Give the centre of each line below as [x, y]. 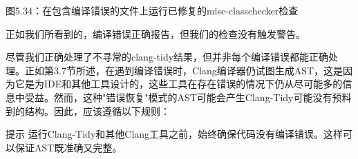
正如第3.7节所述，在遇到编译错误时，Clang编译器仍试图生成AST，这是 [184, 70]
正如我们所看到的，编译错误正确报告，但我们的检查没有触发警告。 [156, 33]
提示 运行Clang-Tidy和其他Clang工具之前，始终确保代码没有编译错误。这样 [175, 134]
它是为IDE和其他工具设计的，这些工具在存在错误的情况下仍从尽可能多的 [179, 84]
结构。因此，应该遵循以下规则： [97, 110]
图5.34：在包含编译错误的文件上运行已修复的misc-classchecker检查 [152, 10]
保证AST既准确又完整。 [68, 147]
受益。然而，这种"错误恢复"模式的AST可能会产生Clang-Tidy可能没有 [178, 97]
